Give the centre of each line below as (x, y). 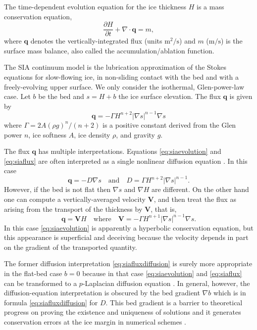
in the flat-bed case (33, 273)
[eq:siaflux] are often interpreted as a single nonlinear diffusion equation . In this (126, 161)
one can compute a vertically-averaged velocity (75, 199)
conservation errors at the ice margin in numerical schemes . (95, 322)
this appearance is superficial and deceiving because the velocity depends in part (126, 237)
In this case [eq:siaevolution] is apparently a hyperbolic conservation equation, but (129, 227)
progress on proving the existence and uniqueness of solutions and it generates (123, 312)
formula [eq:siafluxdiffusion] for (51, 302)
